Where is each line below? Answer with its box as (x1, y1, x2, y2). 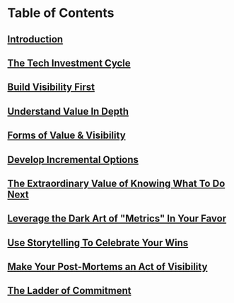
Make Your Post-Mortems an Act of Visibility (7, 261, 208, 273)
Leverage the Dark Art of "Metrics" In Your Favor (7, 212, 227, 224)
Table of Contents (7, 5, 115, 21)
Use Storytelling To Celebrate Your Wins (7, 236, 189, 248)
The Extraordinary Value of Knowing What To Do (7, 177, 226, 189)
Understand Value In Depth (7, 105, 129, 118)
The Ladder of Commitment (7, 285, 131, 297)
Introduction (7, 33, 64, 45)
